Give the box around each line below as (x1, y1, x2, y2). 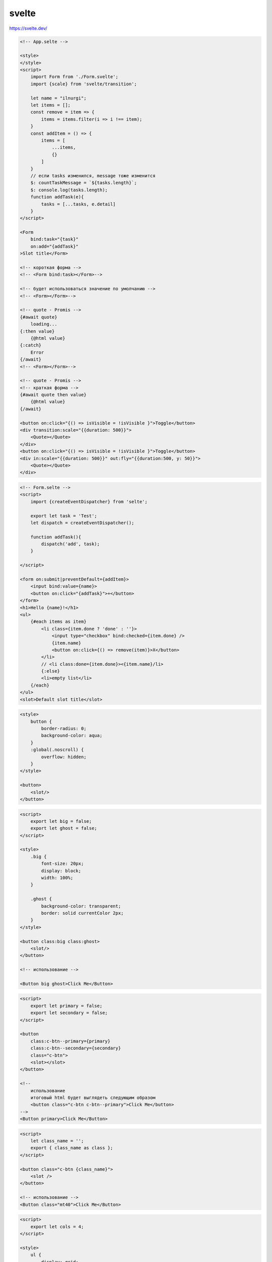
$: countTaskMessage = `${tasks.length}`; (30, 180, 137, 186)
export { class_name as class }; (30, 1145, 113, 1151)
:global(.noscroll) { (30, 747, 84, 753)
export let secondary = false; (30, 1010, 108, 1016)
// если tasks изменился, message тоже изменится (30, 173, 156, 179)
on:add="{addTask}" (30, 243, 79, 249)
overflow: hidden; (41, 754, 87, 760)
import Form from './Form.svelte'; (30, 74, 118, 80)
